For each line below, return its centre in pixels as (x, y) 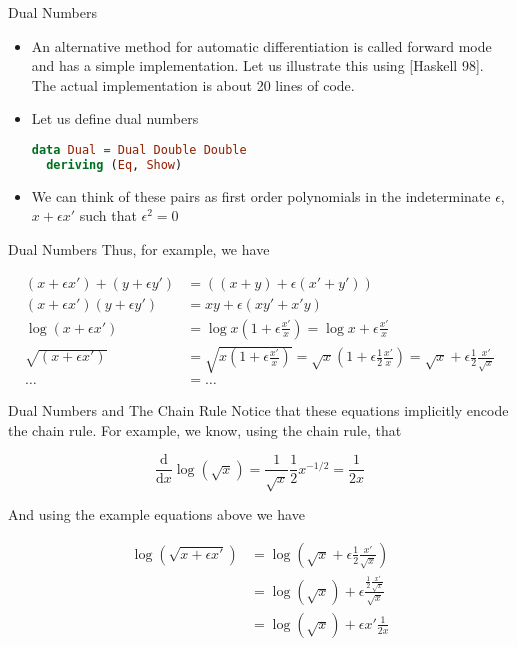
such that (108, 215)
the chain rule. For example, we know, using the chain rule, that (205, 429)
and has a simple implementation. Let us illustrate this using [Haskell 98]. (257, 65)
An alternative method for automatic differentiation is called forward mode (261, 45)
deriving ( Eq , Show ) (114, 164)
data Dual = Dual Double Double (139, 149)
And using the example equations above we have (156, 514)
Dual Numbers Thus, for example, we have (139, 248)
